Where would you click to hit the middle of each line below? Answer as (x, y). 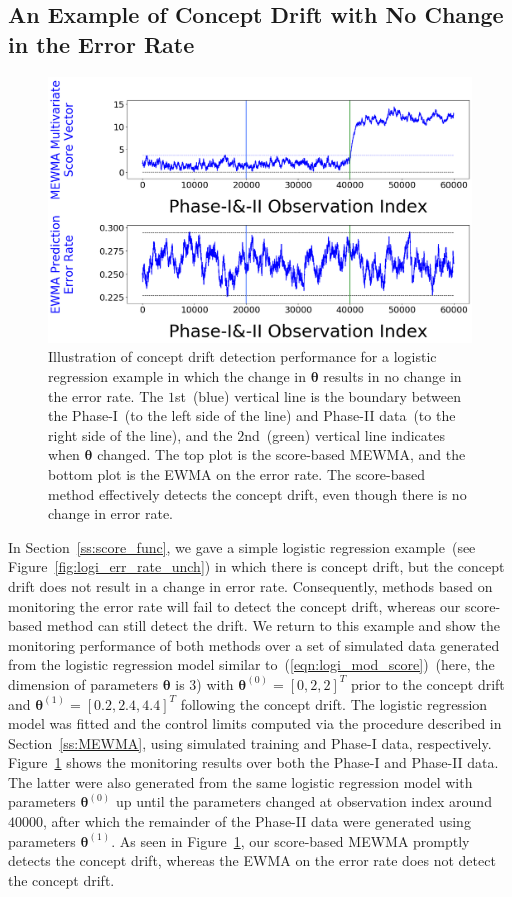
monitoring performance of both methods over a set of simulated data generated (254, 644)
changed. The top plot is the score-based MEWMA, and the (281, 454)
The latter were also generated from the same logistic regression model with (240, 781)
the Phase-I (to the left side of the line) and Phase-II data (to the (252, 415)
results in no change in (392, 376)
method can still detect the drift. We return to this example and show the (273, 625)
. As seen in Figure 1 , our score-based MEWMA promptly (290, 840)
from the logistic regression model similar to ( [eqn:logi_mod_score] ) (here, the (251, 664)
